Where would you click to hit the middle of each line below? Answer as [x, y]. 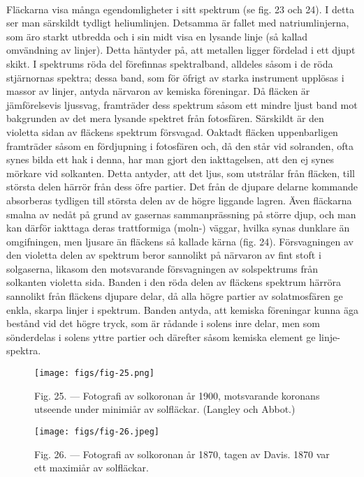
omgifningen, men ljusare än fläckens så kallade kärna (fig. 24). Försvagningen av [180, 241]
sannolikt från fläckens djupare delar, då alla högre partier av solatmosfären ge [175, 296]
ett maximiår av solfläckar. [92, 468]
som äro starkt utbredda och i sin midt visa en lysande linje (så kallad [157, 36]
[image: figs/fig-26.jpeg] [97, 431]
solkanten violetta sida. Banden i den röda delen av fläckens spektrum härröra [174, 282]
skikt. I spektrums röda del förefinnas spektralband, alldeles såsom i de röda [170, 63]
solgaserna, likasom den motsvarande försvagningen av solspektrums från [162, 268]
